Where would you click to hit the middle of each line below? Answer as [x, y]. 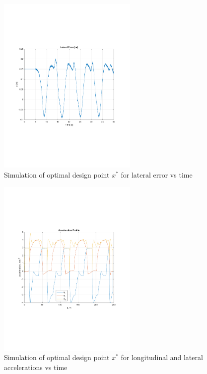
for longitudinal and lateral [162, 357]
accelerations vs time [36, 367]
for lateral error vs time [157, 174]
